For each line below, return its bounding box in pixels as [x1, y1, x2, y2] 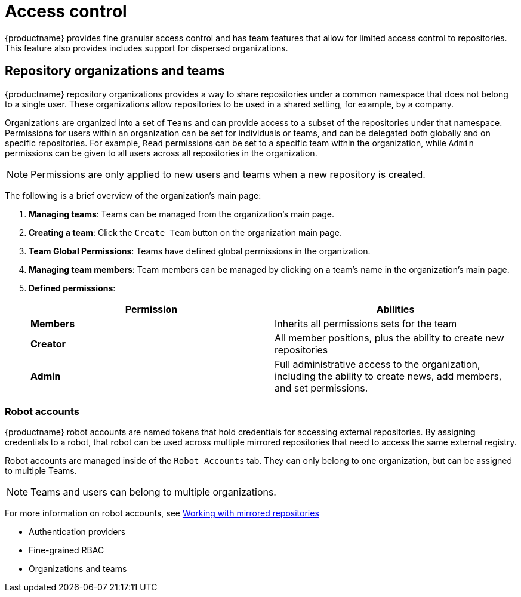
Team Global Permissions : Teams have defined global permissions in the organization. [29, 245, 371, 256]
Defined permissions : [29, 282, 116, 293]
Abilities [376, 303, 415, 315]
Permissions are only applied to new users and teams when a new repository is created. [30, 168, 426, 180]
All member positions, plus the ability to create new [275, 331, 504, 344]
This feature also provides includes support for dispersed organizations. [5, 42, 288, 53]
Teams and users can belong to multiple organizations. [30, 486, 276, 498]
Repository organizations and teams [5, 63, 225, 79]
